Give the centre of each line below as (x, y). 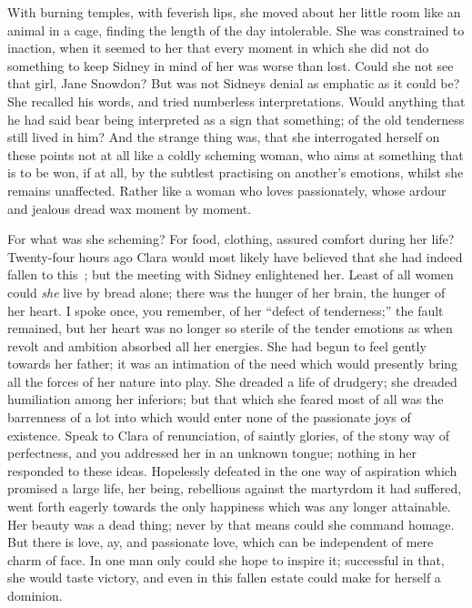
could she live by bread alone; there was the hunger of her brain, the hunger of (226, 292)
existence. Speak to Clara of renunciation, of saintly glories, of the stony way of (229, 435)
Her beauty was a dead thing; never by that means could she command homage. (231, 524)
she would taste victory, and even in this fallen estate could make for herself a (224, 578)
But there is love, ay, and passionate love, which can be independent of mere (221, 542)
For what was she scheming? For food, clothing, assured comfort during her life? (231, 239)
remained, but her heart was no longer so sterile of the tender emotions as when (230, 328)
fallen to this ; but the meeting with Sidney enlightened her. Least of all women (231, 274)
